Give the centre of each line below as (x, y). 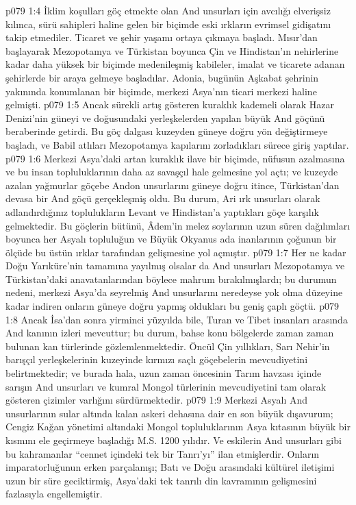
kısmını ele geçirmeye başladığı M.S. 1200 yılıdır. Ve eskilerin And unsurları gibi (174, 440)
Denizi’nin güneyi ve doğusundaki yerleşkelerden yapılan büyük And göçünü (165, 118)
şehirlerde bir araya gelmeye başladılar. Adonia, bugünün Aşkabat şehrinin (162, 77)
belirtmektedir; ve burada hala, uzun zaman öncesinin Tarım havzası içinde (164, 373)
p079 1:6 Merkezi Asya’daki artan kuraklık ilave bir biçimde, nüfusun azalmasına (175, 158)
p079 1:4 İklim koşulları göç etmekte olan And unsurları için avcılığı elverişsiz (168, 10)
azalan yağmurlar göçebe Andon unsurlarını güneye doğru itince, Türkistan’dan (173, 185)
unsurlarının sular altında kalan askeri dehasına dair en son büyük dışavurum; (169, 413)
